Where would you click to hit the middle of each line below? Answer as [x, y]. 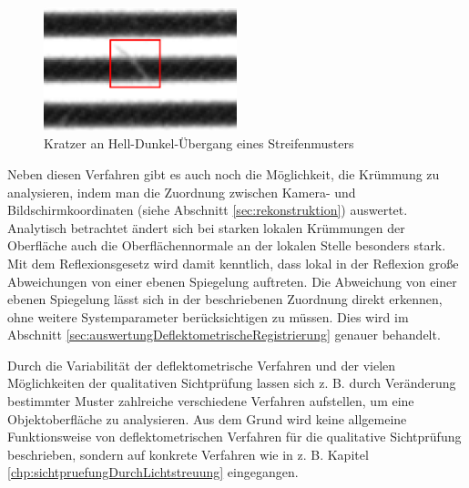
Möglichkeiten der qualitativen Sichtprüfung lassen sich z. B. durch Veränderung [232, 383]
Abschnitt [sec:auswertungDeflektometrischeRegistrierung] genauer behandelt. [224, 335]
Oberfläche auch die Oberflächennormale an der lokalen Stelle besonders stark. [227, 245]
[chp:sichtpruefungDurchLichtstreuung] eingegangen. [153, 472]
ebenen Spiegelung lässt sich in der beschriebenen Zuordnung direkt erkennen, [225, 299]
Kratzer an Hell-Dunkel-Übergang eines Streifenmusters [199, 143]
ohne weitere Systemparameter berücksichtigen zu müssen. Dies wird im [208, 316]
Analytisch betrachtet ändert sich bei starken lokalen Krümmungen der [206, 227]
